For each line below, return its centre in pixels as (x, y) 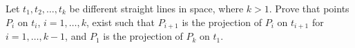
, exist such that (121, 22)
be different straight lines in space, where (156, 8)
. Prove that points (309, 8)
